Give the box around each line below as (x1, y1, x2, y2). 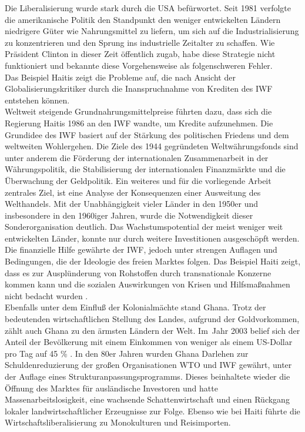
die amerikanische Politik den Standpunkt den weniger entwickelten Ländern (5, 13, 281, 25)
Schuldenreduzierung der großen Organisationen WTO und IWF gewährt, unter (5, 359, 292, 371)
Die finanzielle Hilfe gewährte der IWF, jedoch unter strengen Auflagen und (5, 243, 277, 256)
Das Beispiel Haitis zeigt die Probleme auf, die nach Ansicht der (5, 71, 236, 83)
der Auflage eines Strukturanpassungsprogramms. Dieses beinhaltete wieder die (5, 370, 290, 382)
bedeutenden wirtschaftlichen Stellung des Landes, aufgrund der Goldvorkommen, (5, 313, 300, 325)
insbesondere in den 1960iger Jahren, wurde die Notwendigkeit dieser (5, 209, 253, 221)
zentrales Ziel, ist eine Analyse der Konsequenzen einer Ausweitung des (5, 186, 261, 198)
